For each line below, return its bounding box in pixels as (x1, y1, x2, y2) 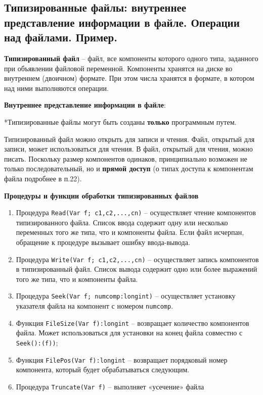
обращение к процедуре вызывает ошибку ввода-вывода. (16, 236, 190, 247)
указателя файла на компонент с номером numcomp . (16, 301, 173, 311)
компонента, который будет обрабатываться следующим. (16, 364, 190, 375)
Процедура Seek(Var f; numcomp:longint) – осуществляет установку (16, 290, 236, 301)
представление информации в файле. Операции (4, 14, 240, 30)
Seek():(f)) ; (16, 337, 58, 348)
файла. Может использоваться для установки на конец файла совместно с (16, 327, 243, 338)
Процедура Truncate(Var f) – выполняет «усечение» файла (16, 381, 204, 391)
